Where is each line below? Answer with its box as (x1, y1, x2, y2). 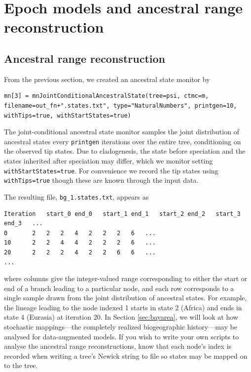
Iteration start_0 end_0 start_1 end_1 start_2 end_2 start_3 (4, 210, 241, 217)
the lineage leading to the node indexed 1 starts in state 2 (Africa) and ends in (4, 302, 242, 312)
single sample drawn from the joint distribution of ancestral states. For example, (4, 292, 247, 303)
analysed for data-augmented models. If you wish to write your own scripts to (4, 331, 239, 341)
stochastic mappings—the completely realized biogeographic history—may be (4, 322, 237, 332)
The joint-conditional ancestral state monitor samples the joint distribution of (4, 126, 239, 137)
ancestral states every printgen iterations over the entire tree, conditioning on (4, 136, 241, 146)
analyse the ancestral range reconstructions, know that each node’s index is (4, 341, 232, 351)
